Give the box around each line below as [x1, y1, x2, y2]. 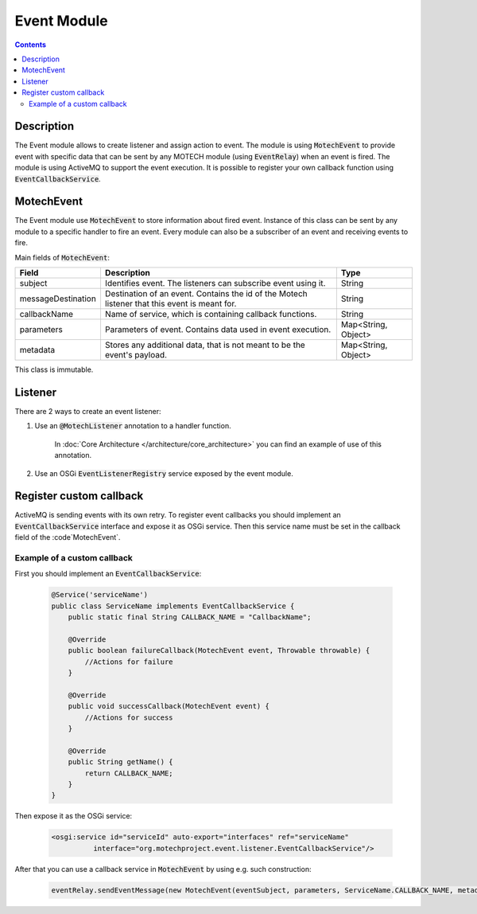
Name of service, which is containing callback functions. [104, 309, 317, 320]
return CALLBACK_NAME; [84, 768, 174, 778]
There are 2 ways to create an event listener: [14, 406, 161, 416]
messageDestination [19, 293, 97, 304]
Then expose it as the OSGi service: [14, 811, 133, 821]
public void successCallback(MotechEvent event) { [68, 701, 270, 711]
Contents [14, 40, 47, 49]
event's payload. [104, 350, 167, 361]
